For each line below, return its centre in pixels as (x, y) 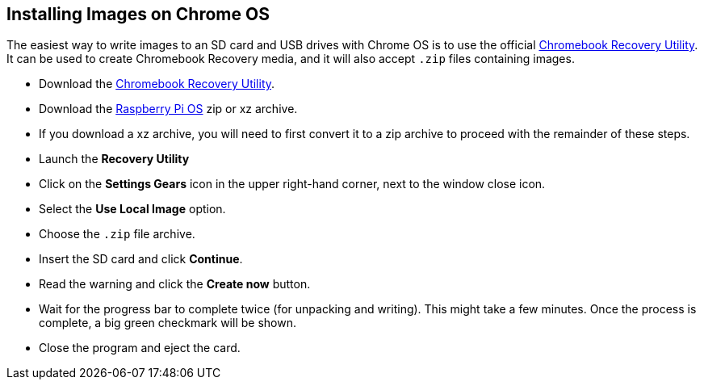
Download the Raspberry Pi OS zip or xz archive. (168, 109)
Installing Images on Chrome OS (138, 14)
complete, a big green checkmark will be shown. (168, 323)
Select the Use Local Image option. (132, 209)
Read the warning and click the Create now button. (175, 284)
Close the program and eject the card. (140, 348)
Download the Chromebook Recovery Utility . (157, 84)
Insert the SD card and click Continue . (141, 259)
